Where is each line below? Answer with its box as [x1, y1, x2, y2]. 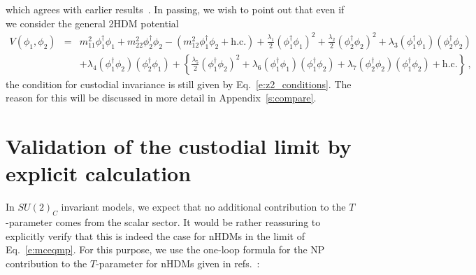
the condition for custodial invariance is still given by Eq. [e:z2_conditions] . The [6, 76, 352, 91]
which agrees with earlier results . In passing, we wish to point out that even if [6, 2, 345, 16]
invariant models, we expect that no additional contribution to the [61, 199, 346, 214]
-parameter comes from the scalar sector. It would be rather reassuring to [6, 215, 321, 230]
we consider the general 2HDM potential [6, 15, 179, 30]
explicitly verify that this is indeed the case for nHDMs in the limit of [6, 228, 305, 243]
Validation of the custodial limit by [6, 132, 352, 160]
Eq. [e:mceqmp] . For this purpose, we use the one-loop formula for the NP [6, 242, 325, 257]
